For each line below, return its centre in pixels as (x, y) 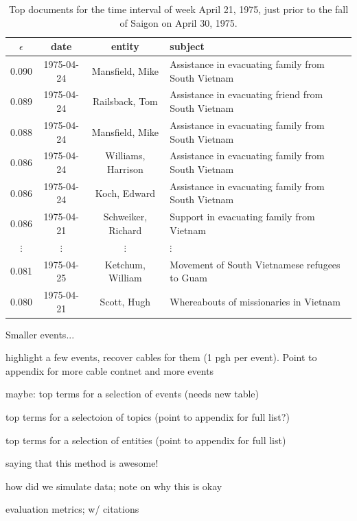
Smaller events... (40, 334)
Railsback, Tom (125, 101)
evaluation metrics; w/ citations (72, 509)
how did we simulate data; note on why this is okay (114, 486)
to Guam (188, 278)
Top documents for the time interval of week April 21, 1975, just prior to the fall (178, 9)
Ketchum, (125, 264)
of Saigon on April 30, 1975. (178, 22)
